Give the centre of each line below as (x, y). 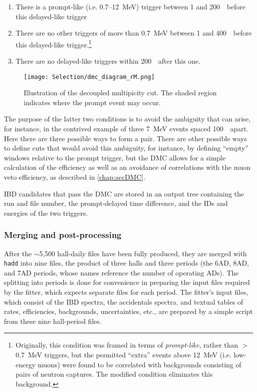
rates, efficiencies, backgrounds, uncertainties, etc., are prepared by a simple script (128, 311)
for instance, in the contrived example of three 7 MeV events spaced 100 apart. (126, 129)
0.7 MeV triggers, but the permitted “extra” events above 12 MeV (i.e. (124, 355)
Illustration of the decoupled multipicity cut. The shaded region (120, 93)
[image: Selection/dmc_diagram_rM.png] (89, 77)
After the (18, 253)
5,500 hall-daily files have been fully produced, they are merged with (143, 253)
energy (25, 364)
